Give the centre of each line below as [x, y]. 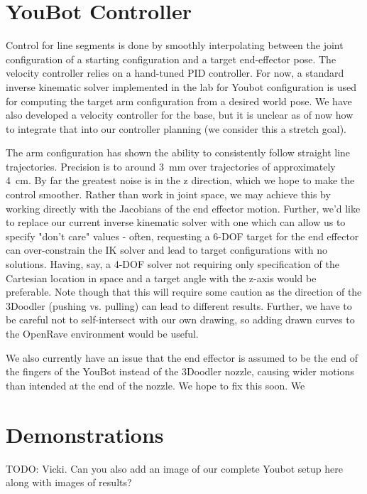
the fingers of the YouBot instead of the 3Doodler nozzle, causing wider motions [180, 371]
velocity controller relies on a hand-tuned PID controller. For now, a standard [175, 73]
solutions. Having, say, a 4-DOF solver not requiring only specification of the [172, 264]
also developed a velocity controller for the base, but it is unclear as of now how [180, 115]
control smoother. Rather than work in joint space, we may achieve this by [168, 194]
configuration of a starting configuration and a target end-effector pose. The [171, 59]
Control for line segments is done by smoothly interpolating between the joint [175, 45]
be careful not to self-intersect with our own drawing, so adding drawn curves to [180, 320]
